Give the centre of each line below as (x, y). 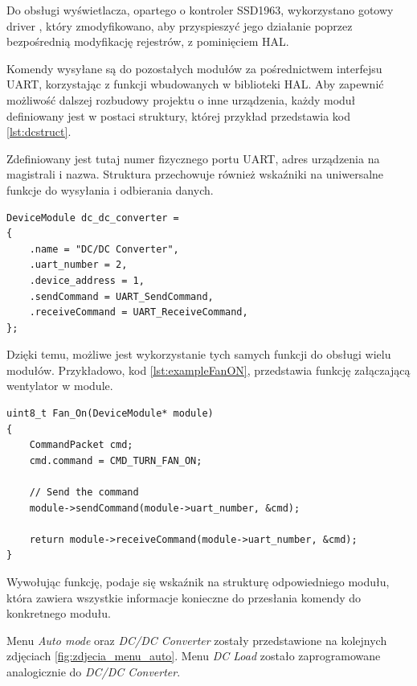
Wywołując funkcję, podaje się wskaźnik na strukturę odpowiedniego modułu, (198, 581)
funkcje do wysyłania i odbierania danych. (110, 189)
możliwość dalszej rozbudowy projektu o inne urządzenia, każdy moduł (181, 99)
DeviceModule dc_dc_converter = (93, 218)
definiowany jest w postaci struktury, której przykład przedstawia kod (178, 115)
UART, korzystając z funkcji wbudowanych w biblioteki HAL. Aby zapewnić (195, 84)
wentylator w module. (60, 386)
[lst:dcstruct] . (39, 131)
